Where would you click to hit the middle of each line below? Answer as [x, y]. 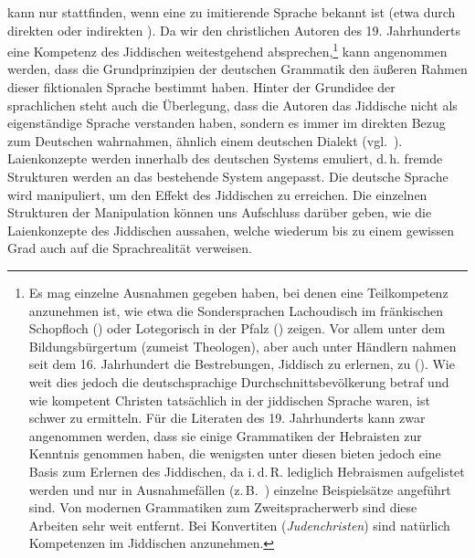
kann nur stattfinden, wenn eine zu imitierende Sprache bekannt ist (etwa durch [232, 12]
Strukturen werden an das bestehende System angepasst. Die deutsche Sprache [228, 176]
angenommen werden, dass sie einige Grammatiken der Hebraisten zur [225, 435]
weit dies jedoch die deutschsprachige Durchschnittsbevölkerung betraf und [239, 381]
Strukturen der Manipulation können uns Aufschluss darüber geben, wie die [220, 212]
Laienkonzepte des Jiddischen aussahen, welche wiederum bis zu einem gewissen [231, 230]
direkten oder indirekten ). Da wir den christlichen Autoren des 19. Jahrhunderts [234, 30]
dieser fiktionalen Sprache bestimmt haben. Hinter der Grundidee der [201, 87]
